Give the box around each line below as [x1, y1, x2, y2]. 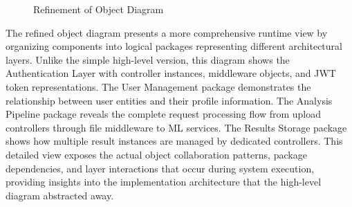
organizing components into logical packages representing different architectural [6, 39, 342, 53]
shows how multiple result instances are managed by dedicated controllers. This [6, 134, 343, 148]
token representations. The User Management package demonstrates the [6, 79, 311, 93]
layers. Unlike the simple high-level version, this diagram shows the [6, 52, 290, 66]
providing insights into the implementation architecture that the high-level [6, 174, 322, 189]
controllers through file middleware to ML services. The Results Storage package [6, 120, 347, 134]
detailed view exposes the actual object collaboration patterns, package [6, 147, 307, 161]
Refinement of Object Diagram [33, 2, 164, 16]
